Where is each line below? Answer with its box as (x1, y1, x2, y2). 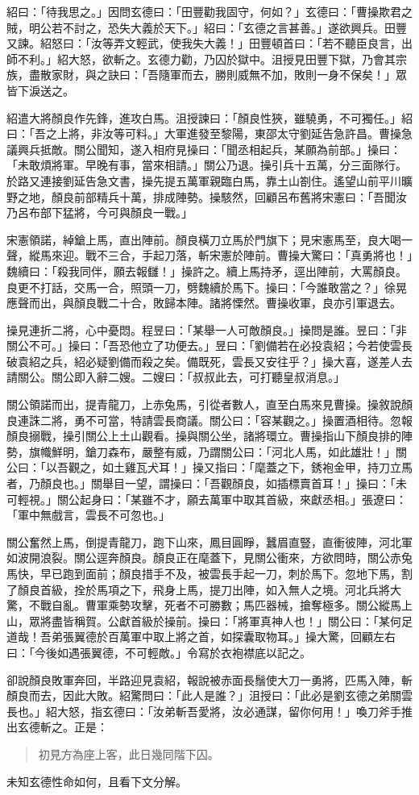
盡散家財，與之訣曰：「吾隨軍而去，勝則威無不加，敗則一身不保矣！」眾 (28, 66, 407, 83)
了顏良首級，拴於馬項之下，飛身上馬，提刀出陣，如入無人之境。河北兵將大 (6, 581, 401, 597)
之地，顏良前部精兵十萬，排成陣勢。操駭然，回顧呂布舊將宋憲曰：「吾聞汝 (17, 188, 407, 205)
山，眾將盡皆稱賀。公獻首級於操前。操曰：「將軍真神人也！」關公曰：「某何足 (6, 612, 413, 629)
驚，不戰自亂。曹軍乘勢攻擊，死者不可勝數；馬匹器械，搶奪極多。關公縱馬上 (6, 597, 413, 614)
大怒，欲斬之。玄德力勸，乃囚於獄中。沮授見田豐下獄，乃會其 (68, 50, 396, 67)
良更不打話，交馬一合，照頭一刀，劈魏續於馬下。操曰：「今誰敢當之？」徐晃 (6, 278, 407, 295)
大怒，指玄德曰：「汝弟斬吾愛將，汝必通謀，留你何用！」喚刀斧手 (56, 702, 401, 719)
